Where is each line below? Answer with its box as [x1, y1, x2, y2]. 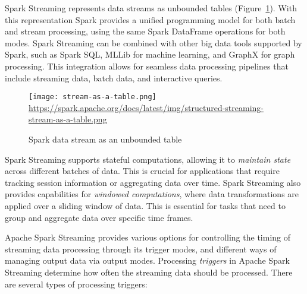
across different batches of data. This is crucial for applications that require [5, 165, 280, 177]
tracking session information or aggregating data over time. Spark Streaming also [5, 176, 301, 188]
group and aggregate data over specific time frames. [5, 211, 193, 223]
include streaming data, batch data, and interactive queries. [5, 71, 223, 84]
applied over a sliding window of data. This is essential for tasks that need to [5, 199, 286, 211]
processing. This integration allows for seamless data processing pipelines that [5, 59, 289, 72]
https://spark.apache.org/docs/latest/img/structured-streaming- [29, 101, 264, 113]
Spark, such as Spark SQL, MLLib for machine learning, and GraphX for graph [5, 48, 295, 61]
